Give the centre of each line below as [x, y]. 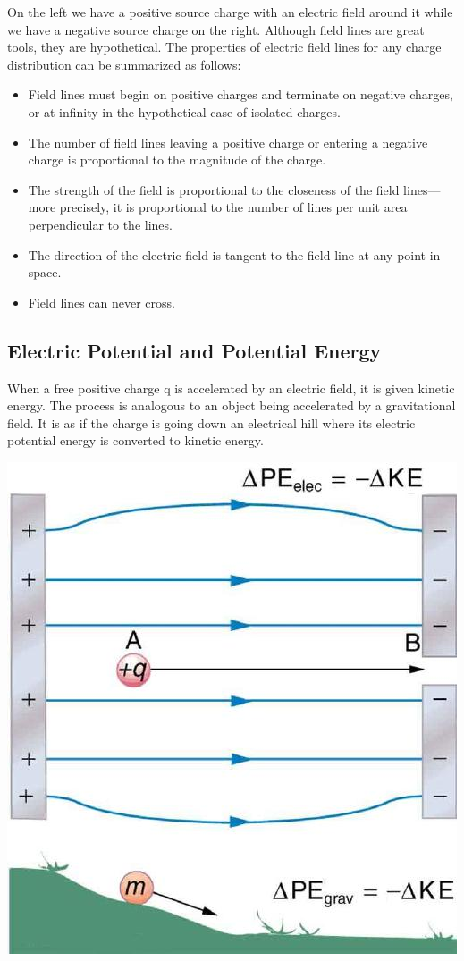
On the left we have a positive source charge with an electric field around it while [230, 12]
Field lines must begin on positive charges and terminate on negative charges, [240, 94]
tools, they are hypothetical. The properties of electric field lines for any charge [224, 47]
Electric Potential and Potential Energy [194, 350]
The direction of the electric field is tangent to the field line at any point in [234, 254]
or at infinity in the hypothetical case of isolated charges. [184, 111]
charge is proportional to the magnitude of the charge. [177, 160]
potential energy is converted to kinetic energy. [135, 440]
